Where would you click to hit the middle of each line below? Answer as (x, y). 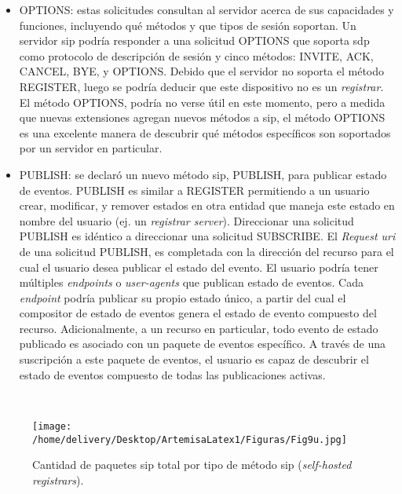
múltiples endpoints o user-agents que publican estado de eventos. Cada (192, 282)
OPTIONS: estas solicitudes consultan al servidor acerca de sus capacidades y (206, 9)
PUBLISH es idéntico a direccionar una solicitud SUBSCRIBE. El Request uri (207, 236)
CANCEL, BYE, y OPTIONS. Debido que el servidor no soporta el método (202, 71)
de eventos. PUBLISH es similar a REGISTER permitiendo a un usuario (194, 190)
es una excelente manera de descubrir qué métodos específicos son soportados (205, 132)
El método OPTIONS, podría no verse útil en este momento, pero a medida (202, 102)
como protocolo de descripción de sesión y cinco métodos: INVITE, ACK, (196, 55)
